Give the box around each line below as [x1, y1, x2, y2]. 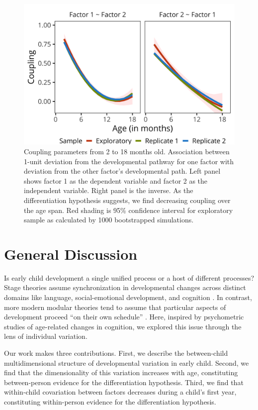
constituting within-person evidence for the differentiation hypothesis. [4, 396, 216, 407]
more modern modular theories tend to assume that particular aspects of [4, 302, 226, 312]
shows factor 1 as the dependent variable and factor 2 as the [24, 175, 208, 186]
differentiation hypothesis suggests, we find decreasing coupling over [24, 195, 231, 205]
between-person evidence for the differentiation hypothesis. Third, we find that [4, 377, 244, 387]
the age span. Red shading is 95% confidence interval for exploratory [24, 205, 233, 215]
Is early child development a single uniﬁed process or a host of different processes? [4, 272, 255, 283]
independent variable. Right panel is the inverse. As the [24, 185, 193, 196]
